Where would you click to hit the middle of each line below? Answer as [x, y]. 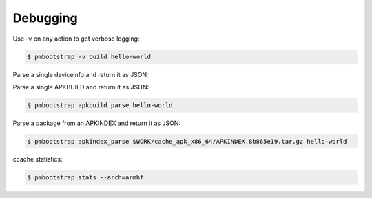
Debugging [45, 18]
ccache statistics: [38, 159]
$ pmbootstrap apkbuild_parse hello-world [100, 105]
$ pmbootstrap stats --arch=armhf [85, 177]
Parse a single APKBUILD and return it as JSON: [81, 87]
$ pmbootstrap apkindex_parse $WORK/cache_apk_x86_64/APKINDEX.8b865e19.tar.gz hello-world [187, 141]
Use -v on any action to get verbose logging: [76, 38]
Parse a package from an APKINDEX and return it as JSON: [97, 123]
